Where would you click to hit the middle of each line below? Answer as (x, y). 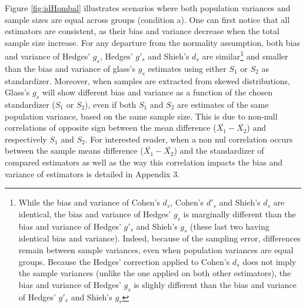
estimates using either (187, 68)
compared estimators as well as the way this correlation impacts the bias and (144, 162)
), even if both (111, 105)
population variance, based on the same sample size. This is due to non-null (141, 116)
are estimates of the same (223, 105)
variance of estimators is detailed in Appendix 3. (92, 173)
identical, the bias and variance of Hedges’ (95, 213)
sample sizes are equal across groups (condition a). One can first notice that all (147, 19)
